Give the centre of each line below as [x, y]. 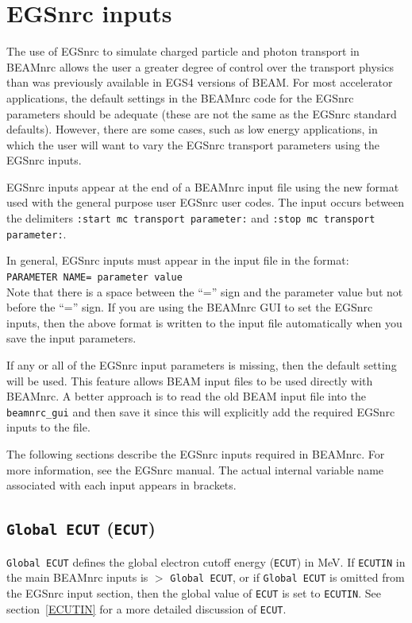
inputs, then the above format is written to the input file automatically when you [204, 322]
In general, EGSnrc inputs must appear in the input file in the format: [178, 260]
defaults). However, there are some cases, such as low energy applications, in [192, 129]
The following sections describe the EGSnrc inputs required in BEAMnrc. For [196, 454]
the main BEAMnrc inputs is [77, 577]
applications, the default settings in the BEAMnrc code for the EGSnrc [180, 97]
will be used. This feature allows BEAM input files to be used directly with [190, 380]
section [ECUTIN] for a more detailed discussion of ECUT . [146, 608]
